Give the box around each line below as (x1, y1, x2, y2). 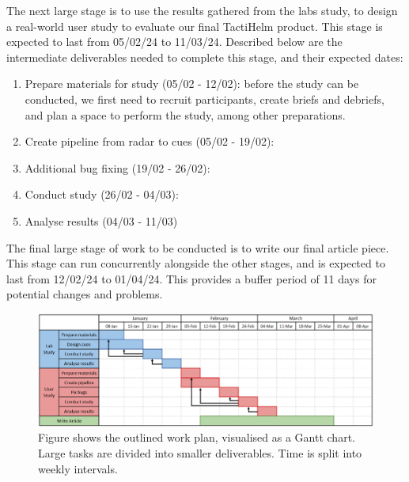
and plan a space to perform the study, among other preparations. (25, 106, 346, 123)
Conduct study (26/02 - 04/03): (25, 186, 179, 203)
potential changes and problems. (6, 286, 163, 302)
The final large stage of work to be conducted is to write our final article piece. (6, 239, 389, 256)
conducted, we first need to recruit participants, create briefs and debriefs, (25, 90, 384, 107)
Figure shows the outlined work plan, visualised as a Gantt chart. (38, 429, 355, 446)
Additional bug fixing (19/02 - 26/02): (25, 159, 210, 176)
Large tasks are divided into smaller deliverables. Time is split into (38, 444, 362, 461)
